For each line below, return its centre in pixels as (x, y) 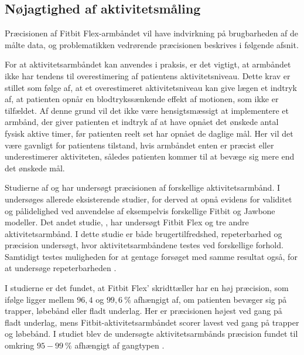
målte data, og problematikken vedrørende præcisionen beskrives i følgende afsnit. (152, 44)
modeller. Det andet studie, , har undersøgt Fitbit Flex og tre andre (127, 222)
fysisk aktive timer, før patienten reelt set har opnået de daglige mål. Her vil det (149, 133)
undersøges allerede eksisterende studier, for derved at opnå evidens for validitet (148, 199)
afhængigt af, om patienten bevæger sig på (210, 299)
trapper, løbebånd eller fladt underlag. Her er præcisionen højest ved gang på (144, 311)
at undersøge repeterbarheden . (61, 268)
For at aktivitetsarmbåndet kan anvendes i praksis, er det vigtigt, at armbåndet (148, 64)
